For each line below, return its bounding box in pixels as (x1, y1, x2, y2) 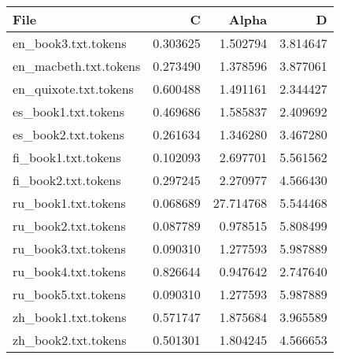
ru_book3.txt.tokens (13, 239, 126, 257)
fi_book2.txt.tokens (13, 171, 121, 189)
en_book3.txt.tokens (13, 34, 127, 52)
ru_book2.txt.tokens (13, 217, 126, 235)
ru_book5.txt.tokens (13, 285, 126, 303)
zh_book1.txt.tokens (13, 308, 127, 326)
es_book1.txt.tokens (13, 102, 124, 120)
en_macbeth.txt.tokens (13, 57, 141, 75)
